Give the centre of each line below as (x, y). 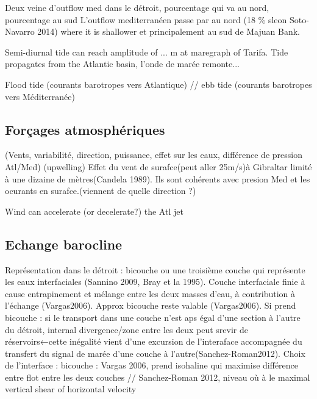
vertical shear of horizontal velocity (71, 389)
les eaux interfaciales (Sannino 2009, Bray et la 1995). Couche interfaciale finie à (155, 282)
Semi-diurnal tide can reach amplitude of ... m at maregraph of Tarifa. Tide (147, 52)
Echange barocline (64, 244)
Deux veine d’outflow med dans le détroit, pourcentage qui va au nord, (137, 7)
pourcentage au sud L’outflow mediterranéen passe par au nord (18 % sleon (146, 19)
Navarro (20, 31)
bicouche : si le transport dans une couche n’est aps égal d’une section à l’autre (153, 317)
